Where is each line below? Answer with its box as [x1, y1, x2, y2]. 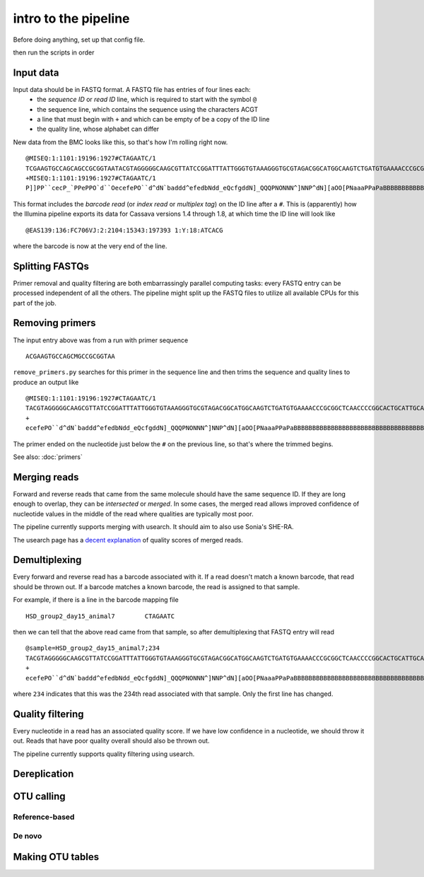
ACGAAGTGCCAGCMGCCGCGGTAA [25, 352, 116, 360]
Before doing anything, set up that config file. [13, 35, 145, 44]
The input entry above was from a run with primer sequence [13, 336, 189, 344]
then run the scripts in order [13, 48, 95, 57]
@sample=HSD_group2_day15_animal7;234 [25, 644, 160, 652]
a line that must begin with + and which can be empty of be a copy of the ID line [37, 115, 270, 124]
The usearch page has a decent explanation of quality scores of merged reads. [13, 535, 244, 544]
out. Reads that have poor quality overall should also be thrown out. [13, 736, 210, 745]
